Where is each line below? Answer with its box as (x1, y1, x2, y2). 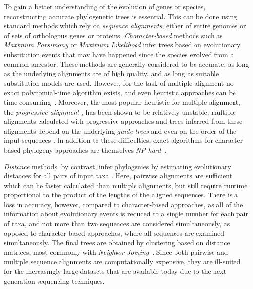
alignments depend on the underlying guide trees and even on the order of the (4, 125, 236, 135)
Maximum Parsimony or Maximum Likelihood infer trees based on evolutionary (4, 39, 241, 50)
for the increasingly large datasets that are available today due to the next (4, 266, 227, 276)
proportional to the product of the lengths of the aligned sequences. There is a (4, 190, 238, 200)
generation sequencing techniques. (4, 275, 105, 286)
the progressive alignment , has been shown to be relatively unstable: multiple (4, 106, 236, 116)
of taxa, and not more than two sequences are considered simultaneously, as (4, 218, 230, 229)
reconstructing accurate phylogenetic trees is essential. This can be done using (4, 11, 237, 21)
